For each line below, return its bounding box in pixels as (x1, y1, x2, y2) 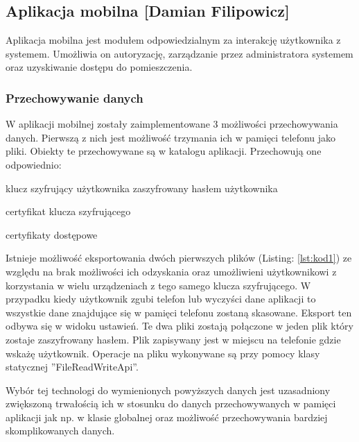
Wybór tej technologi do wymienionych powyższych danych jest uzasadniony (6, 382, 331, 397)
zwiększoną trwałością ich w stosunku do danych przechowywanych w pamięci (6, 396, 336, 411)
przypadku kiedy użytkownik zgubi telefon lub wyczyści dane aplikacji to (6, 291, 316, 306)
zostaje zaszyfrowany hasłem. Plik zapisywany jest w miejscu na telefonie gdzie (6, 332, 341, 346)
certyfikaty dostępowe (6, 227, 98, 241)
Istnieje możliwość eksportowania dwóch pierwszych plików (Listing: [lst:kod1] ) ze (6, 250, 352, 265)
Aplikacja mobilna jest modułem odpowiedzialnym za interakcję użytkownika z (6, 33, 341, 47)
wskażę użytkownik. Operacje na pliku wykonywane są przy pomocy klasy (6, 346, 320, 360)
